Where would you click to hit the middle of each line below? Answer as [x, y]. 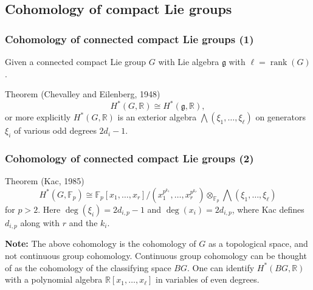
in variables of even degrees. [208, 279]
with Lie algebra [189, 61]
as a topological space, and [258, 243]
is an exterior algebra [157, 117]
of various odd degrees [55, 130]
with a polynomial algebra [54, 279]
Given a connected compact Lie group [76, 61]
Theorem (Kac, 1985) [45, 181]
